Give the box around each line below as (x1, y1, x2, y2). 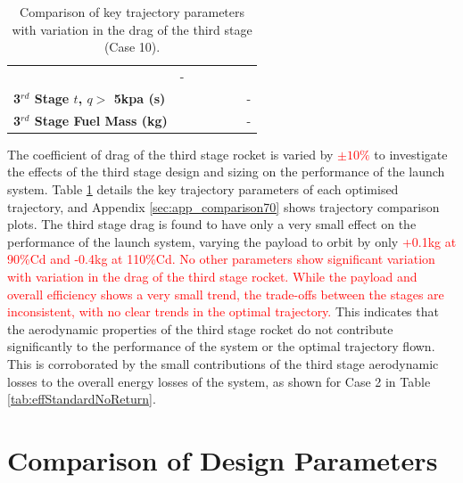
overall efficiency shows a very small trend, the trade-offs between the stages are (7, 284, 444, 303)
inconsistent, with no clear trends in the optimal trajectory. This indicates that (7, 302, 439, 321)
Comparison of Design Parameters (7, 441, 438, 478)
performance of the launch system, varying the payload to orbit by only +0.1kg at (7, 232, 457, 250)
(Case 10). (103, 37, 161, 56)
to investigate (374, 144, 448, 163)
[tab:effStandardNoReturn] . (7, 389, 156, 408)
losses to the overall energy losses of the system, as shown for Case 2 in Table (7, 372, 431, 390)
